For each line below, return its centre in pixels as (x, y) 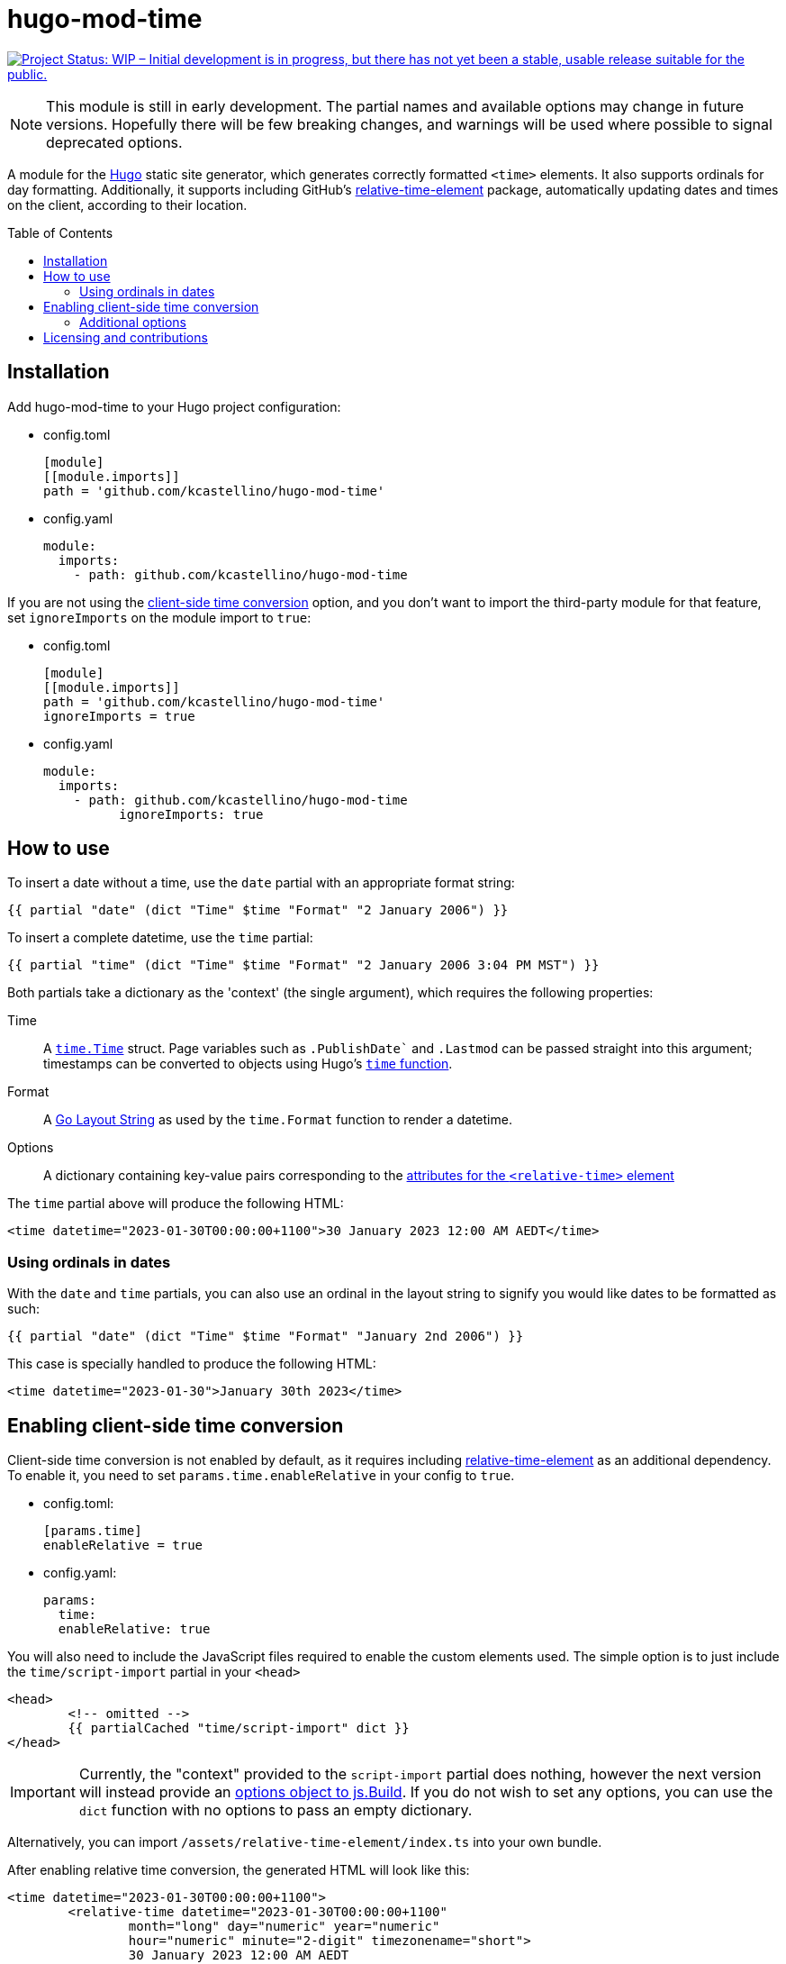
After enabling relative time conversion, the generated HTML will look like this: (239, 1870)
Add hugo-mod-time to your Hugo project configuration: (174, 406)
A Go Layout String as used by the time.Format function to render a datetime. (278, 1120)
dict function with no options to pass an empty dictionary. (276, 1810)
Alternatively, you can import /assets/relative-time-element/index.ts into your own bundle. (305, 1842)
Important (43, 1792)
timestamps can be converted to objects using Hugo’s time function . (248, 1064)
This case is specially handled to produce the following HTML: (192, 1364)
